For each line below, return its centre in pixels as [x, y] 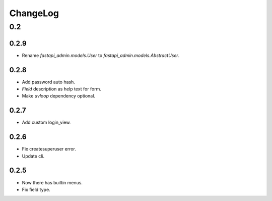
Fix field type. [36, 189]
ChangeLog [34, 13]
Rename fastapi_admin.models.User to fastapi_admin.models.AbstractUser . [101, 55]
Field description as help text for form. [62, 89]
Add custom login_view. [46, 122]
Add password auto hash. [48, 82]
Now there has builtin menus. [52, 182]
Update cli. [33, 156]
